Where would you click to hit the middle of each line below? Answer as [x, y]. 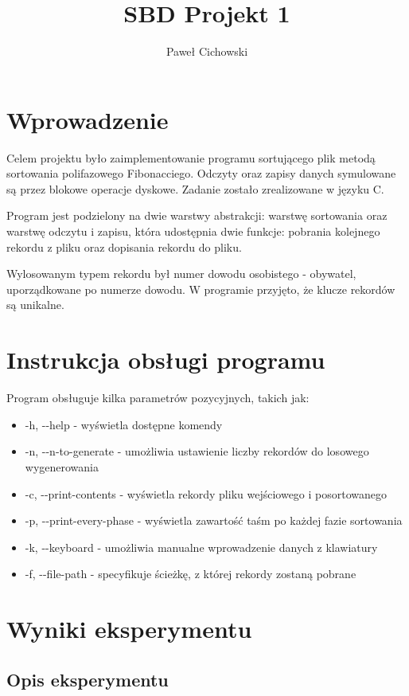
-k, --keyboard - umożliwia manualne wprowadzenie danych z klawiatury [201, 547]
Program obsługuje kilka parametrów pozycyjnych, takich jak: [158, 398]
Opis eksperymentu [88, 679]
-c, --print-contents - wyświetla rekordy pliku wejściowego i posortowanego [206, 493]
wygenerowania [62, 466]
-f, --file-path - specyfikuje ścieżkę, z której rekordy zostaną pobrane [191, 574]
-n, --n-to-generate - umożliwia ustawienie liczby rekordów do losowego [197, 451]
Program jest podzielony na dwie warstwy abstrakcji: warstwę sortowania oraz [197, 215]
